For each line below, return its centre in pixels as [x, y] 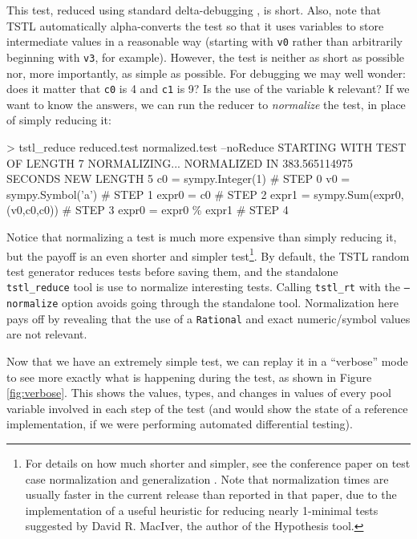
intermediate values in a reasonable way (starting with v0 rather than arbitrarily [205, 41]
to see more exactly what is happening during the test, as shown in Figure [189, 377]
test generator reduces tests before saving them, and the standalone [172, 271]
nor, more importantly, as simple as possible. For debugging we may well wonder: [206, 73]
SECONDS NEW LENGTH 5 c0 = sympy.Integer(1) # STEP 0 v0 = [178, 178]
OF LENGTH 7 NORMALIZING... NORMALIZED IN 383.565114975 [180, 162]
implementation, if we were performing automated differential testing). [180, 424]
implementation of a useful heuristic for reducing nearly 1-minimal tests [202, 510]
